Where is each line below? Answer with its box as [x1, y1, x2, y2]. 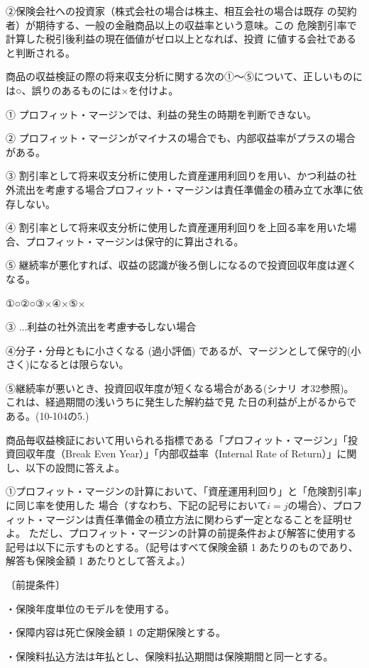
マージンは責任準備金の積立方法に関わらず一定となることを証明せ [45, 511, 353, 526]
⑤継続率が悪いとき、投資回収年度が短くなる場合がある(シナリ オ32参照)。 [6, 380, 354, 395]
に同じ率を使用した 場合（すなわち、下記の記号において [6, 498, 268, 513]
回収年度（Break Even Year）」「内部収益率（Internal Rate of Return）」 [15, 446, 337, 461]
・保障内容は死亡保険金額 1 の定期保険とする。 [6, 625, 226, 640]
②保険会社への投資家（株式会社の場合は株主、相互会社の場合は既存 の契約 [6, 4, 357, 18]
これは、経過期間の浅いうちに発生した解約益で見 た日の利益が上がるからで [6, 394, 357, 409]
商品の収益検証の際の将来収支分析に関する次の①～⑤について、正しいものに [6, 69, 363, 84]
